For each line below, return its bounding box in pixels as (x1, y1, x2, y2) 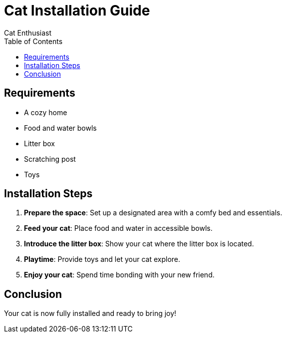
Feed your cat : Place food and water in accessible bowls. (24, 224, 213, 233)
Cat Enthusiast (4, 28, 52, 37)
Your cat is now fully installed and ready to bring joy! (4, 309, 177, 318)
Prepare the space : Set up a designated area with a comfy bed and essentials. (24, 208, 283, 217)
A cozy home (24, 108, 67, 117)
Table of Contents (4, 37, 63, 46)
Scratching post (24, 154, 76, 163)
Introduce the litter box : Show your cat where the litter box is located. (24, 239, 254, 248)
